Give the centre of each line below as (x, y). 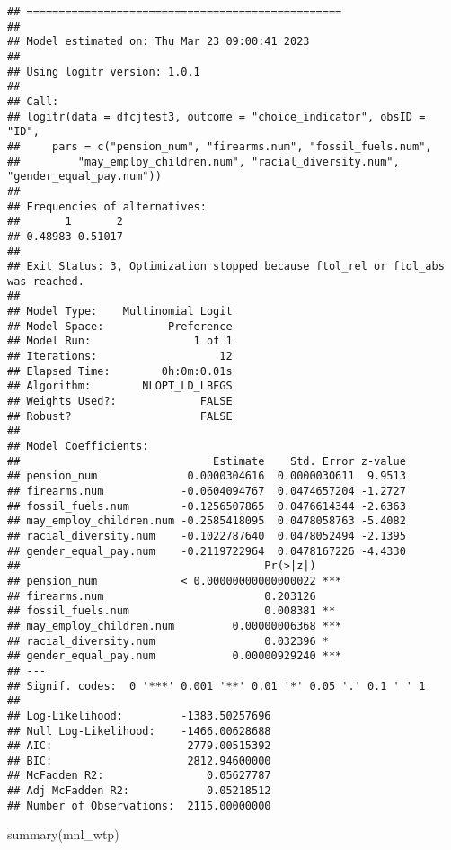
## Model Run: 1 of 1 (120, 341)
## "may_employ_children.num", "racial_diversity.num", (203, 161)
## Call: (33, 101)
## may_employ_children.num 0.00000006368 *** (175, 626)
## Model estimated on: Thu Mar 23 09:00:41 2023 (159, 42)
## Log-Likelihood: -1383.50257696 (139, 716)
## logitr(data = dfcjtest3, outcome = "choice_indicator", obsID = (217, 116)
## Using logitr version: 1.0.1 (104, 72)
